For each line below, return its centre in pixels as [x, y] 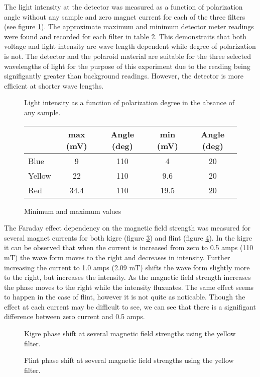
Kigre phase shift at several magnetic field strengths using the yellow [130, 333]
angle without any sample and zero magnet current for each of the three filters [125, 16]
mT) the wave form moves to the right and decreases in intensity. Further [117, 257]
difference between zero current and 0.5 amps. [75, 316]
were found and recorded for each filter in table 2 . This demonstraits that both [125, 36]
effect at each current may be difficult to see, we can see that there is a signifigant [130, 306]
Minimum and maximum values [73, 211]
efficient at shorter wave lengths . [54, 85]
